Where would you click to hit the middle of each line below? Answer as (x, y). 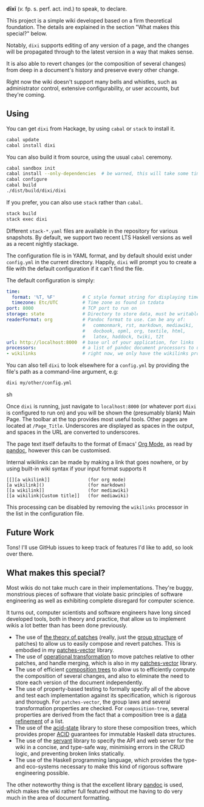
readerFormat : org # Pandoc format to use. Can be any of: (96, 320)
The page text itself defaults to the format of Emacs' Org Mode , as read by (100, 444)
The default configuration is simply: (51, 280)
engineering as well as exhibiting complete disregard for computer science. (100, 600)
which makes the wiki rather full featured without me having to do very (95, 791)
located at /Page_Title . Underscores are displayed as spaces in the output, (100, 426)
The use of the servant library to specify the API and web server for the (104, 740)
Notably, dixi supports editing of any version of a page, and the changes (98, 45)
